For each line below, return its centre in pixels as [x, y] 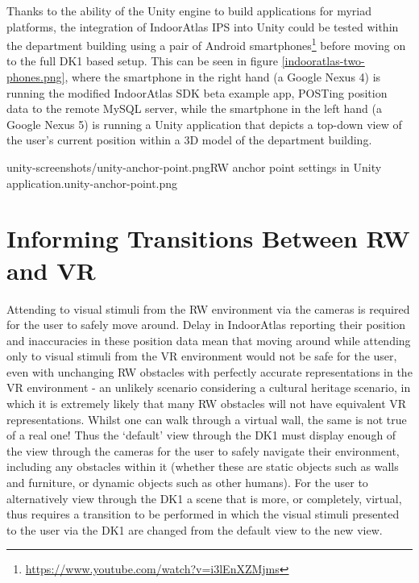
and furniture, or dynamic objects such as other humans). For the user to [187, 483]
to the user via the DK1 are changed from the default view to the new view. [195, 529]
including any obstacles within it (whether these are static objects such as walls [203, 466]
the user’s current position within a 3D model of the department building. [189, 140]
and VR [51, 270]
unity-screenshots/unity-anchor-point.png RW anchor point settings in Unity [194, 167]
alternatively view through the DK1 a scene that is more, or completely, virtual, [204, 498]
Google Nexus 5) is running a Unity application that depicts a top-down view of [204, 124]
